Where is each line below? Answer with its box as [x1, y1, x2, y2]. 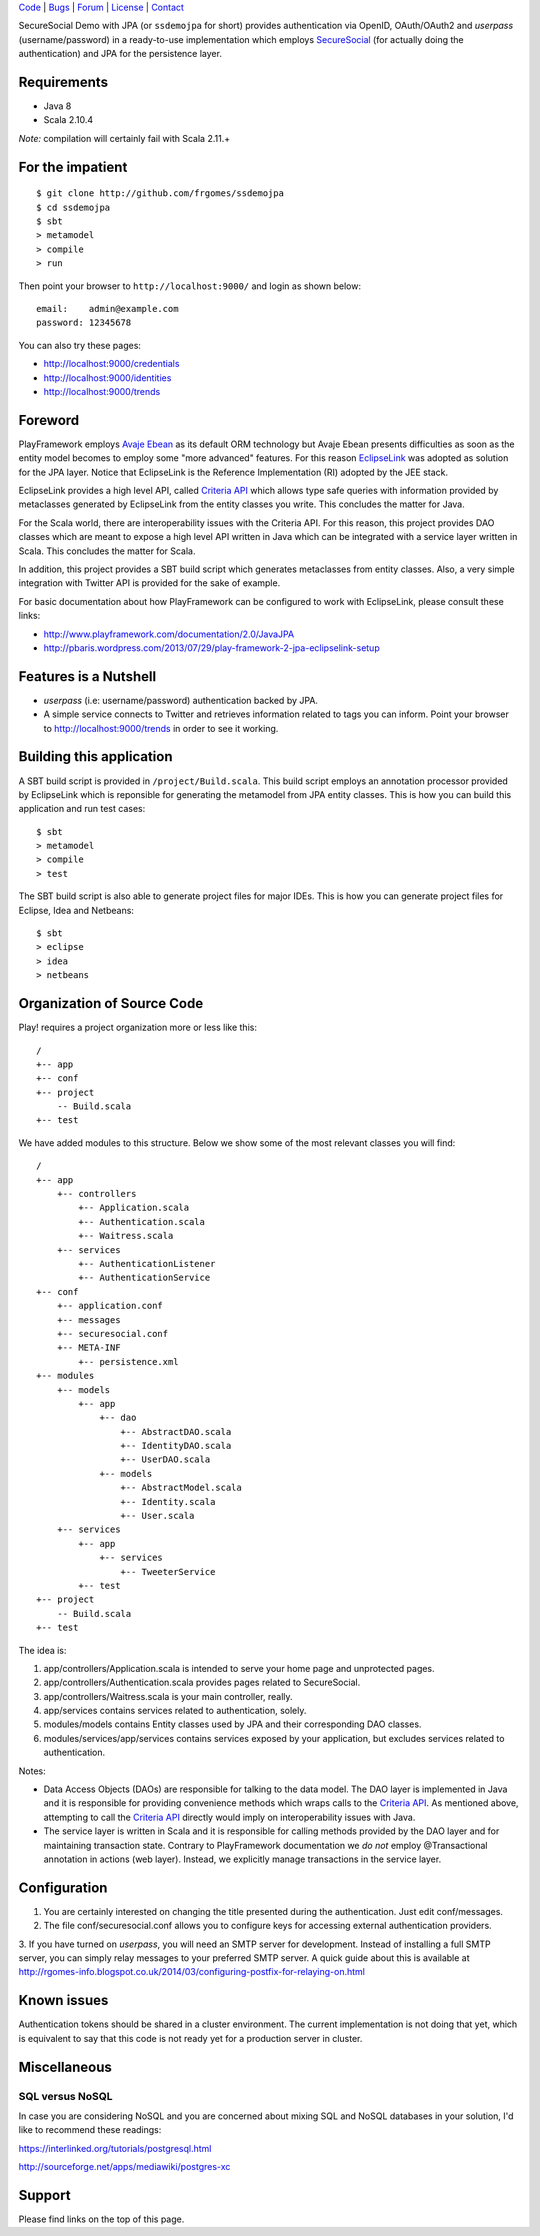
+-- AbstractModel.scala [120, 1482, 242, 1494]
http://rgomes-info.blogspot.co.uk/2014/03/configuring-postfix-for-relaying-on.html [18, 1966, 365, 1978]
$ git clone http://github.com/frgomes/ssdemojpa [36, 188, 285, 199]
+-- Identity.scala [120, 1496, 216, 1507]
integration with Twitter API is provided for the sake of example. [18, 577, 281, 589]
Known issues [18, 1992, 109, 2009]
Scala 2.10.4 [43, 114, 94, 126]
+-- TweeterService [120, 1566, 216, 1577]
